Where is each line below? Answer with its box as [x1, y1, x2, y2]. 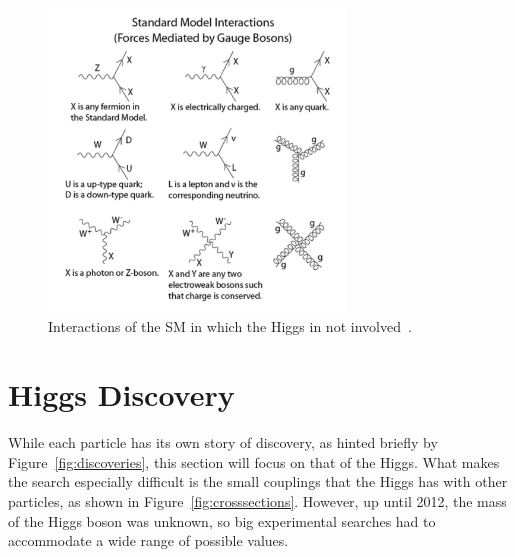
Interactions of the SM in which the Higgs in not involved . [48, 315, 412, 336]
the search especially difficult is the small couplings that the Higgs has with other [8, 471, 508, 492]
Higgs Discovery [8, 374, 235, 415]
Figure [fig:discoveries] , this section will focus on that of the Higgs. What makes [8, 451, 500, 472]
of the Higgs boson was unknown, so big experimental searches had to [8, 510, 436, 531]
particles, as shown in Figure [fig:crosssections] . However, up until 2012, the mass [8, 491, 507, 511]
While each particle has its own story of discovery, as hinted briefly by [8, 432, 438, 453]
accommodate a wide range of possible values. [8, 530, 289, 551]
